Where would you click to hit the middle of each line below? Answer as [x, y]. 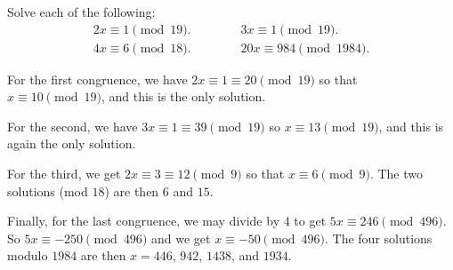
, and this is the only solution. [183, 96]
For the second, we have [73, 126]
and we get [181, 238]
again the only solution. [72, 143]
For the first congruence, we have [97, 79]
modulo [28, 255]
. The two [396, 174]
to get [310, 221]
